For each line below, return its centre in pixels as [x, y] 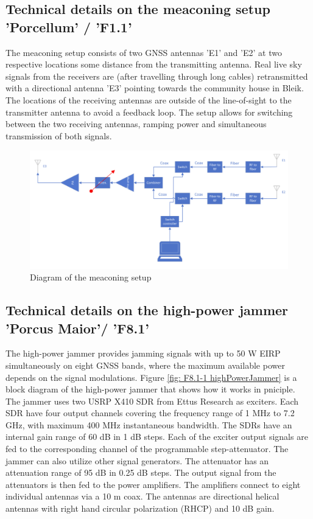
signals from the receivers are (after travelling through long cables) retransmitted [157, 76]
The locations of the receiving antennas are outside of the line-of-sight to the [149, 99]
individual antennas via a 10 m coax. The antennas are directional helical [142, 496]
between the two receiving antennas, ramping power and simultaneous [136, 124]
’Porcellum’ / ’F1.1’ [69, 26]
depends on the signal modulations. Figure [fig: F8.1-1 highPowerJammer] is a [151, 377]
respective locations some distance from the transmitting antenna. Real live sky [154, 64]
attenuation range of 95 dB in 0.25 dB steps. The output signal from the [141, 472]
